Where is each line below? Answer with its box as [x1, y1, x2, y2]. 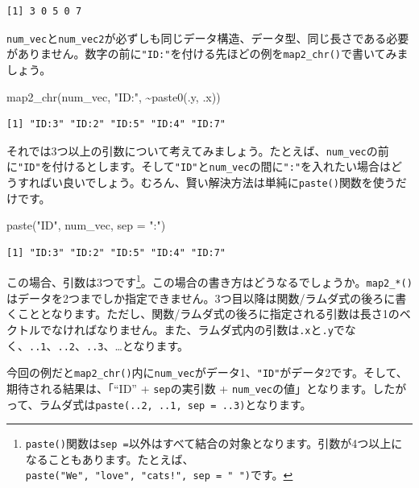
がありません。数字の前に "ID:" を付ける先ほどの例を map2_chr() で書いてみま [6, 45, 409, 62]
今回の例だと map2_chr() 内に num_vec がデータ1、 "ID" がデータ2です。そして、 [6, 364, 408, 381]
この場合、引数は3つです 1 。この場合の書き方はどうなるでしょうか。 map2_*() [6, 271, 413, 291]
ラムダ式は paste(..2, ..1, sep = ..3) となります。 [39, 395, 312, 412]
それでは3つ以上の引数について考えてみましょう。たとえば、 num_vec [6, 142, 367, 159]
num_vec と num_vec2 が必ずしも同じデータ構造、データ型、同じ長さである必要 [6, 29, 409, 46]
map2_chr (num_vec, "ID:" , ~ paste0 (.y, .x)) [6, 88, 221, 105]
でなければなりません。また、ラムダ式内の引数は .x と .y [39, 321, 334, 337]
